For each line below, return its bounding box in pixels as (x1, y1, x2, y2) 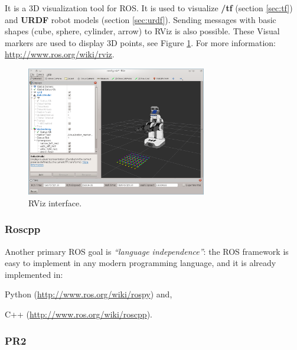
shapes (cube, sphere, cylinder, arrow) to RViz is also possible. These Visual (5, 25, 280, 37)
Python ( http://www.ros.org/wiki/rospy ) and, (5, 288, 172, 300)
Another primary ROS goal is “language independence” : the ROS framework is (5, 245, 289, 257)
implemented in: (5, 268, 63, 280)
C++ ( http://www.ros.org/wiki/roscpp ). (5, 308, 152, 320)
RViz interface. (28, 196, 82, 209)
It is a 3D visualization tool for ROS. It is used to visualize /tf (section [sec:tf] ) (5, 2, 293, 14)
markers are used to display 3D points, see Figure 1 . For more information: (5, 36, 276, 48)
